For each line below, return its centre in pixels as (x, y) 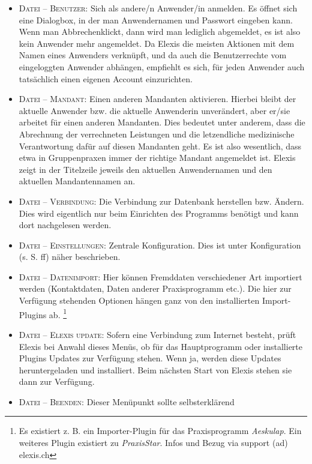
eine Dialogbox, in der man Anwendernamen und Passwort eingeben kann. (156, 20)
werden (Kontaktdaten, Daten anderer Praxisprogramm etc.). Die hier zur (155, 288)
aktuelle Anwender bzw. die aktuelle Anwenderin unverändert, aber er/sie (154, 110)
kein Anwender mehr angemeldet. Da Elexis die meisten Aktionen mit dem (157, 43)
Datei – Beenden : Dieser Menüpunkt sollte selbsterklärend (127, 401)
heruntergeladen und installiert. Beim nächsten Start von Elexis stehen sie (155, 369)
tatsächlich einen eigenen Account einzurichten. (106, 78)
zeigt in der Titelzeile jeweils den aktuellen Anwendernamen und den (145, 169)
